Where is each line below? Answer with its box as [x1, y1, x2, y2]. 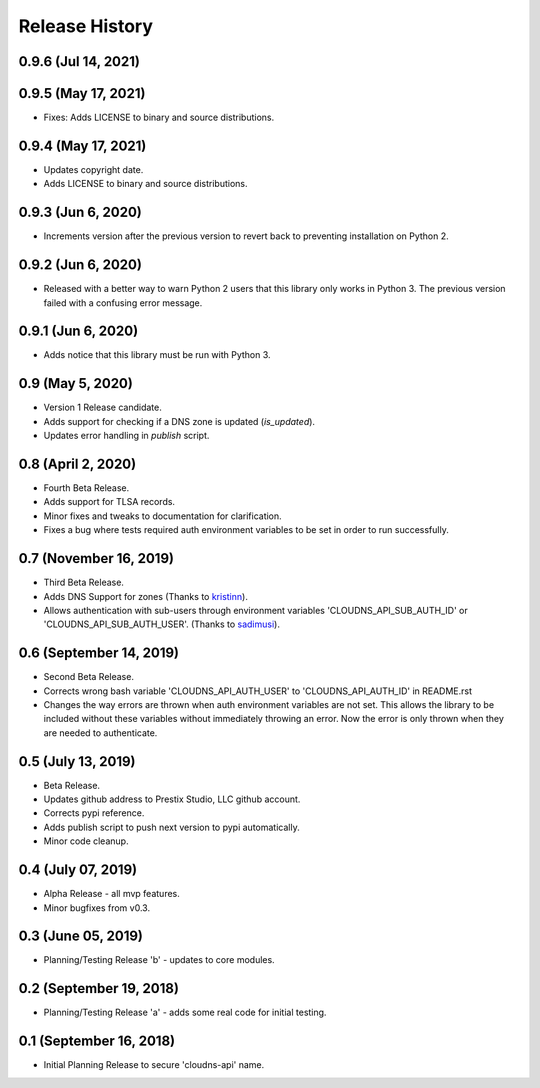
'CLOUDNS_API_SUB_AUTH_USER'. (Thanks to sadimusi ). [43, 618, 280, 630]
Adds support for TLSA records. [43, 496, 175, 508]
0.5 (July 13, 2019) [18, 753, 136, 770]
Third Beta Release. [43, 576, 125, 589]
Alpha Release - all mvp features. [43, 888, 180, 900]
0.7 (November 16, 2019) [18, 550, 175, 567]
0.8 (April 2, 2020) [18, 455, 137, 472]
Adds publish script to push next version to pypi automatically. [43, 821, 300, 833]
